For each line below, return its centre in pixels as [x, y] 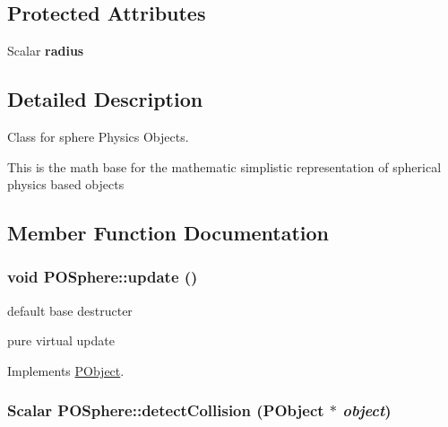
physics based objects [66, 184]
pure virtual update [61, 340]
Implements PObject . [66, 370]
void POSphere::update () [103, 277]
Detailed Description [105, 99]
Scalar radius [46, 51]
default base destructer [70, 310]
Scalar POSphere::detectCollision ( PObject [166, 410]
